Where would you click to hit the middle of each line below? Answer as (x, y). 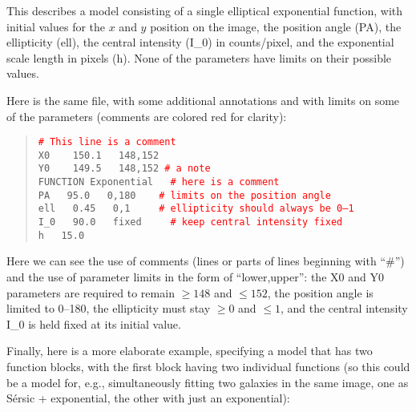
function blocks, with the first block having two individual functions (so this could (208, 366)
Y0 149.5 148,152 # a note (124, 169)
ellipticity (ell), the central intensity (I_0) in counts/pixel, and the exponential (200, 42)
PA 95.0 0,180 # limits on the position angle (184, 195)
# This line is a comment (107, 142)
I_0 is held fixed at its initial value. (94, 323)
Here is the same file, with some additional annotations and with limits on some (203, 100)
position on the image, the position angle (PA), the (276, 26)
